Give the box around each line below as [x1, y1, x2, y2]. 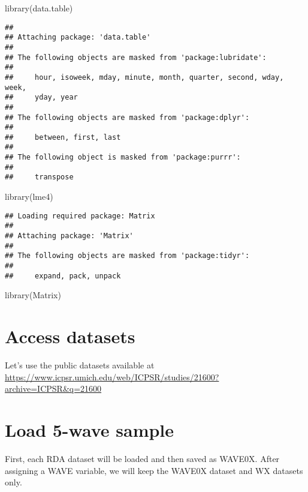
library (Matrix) [5, 289, 61, 301]
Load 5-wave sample [5, 417, 174, 442]
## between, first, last [5, 133, 121, 142]
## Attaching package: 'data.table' [5, 33, 151, 42]
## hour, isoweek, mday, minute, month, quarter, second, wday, [5, 73, 284, 82]
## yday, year [5, 93, 78, 102]
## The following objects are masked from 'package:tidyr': [5, 251, 250, 260]
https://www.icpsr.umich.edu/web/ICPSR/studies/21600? [5, 370, 219, 383]
